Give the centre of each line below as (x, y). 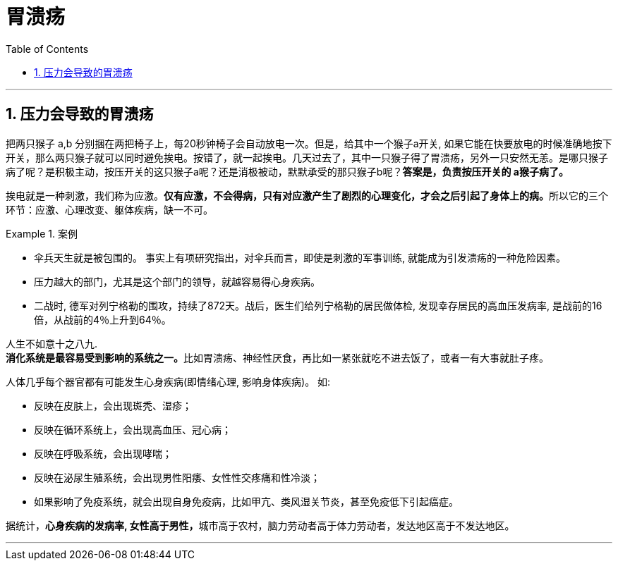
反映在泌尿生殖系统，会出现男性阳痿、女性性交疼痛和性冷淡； (177, 477)
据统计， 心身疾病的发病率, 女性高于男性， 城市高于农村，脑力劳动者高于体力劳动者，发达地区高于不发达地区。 (260, 525)
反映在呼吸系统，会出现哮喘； (103, 453)
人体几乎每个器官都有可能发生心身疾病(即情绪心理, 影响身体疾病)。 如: (168, 381)
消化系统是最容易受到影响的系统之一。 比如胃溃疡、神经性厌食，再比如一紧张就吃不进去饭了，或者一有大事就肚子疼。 (277, 357)
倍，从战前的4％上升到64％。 (103, 319)
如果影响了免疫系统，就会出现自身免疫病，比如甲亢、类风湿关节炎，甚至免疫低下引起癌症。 (246, 501)
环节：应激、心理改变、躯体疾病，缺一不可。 (109, 209)
